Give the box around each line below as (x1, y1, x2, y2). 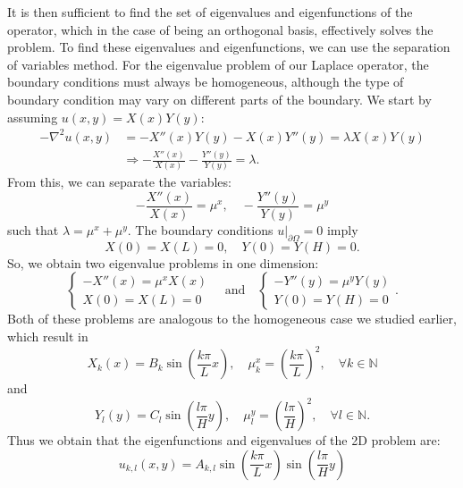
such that (7, 221, 59, 240)
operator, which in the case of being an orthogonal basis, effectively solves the (7, 20, 434, 38)
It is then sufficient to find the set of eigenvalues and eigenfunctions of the (7, 3, 413, 21)
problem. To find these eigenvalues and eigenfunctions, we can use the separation (7, 38, 450, 56)
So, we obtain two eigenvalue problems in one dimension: (7, 253, 319, 272)
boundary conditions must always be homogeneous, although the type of (7, 72, 404, 91)
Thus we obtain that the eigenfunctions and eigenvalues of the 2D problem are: (7, 431, 441, 450)
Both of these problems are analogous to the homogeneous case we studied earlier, (7, 309, 457, 328)
